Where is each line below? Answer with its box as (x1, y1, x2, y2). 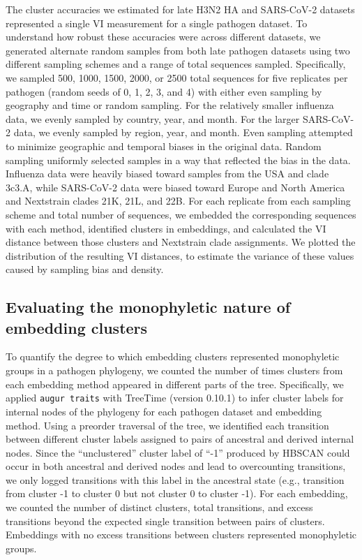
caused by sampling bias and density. (6, 262, 164, 277)
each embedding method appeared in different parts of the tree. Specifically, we (6, 376, 344, 391)
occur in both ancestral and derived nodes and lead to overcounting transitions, (6, 459, 346, 473)
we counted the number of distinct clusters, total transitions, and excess (6, 500, 313, 515)
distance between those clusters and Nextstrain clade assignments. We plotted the (6, 235, 356, 249)
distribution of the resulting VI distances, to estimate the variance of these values (6, 248, 354, 263)
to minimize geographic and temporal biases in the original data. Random (6, 138, 322, 153)
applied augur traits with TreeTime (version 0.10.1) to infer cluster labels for (6, 390, 344, 405)
